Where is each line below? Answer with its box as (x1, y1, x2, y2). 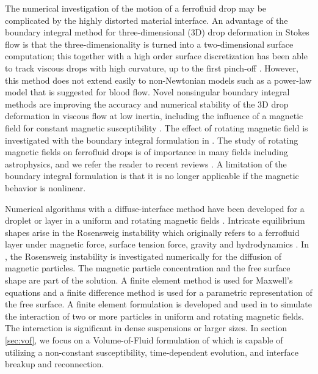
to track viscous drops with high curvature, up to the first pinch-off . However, (5, 61, 298, 74)
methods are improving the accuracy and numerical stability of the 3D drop (5, 97, 289, 110)
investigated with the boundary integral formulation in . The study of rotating (5, 133, 298, 146)
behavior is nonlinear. (5, 181, 86, 194)
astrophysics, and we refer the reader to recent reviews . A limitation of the (5, 157, 287, 170)
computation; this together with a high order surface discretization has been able (5, 50, 308, 62)
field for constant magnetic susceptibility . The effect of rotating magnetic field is (5, 121, 308, 134)
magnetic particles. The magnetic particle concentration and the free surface (5, 262, 291, 274)
